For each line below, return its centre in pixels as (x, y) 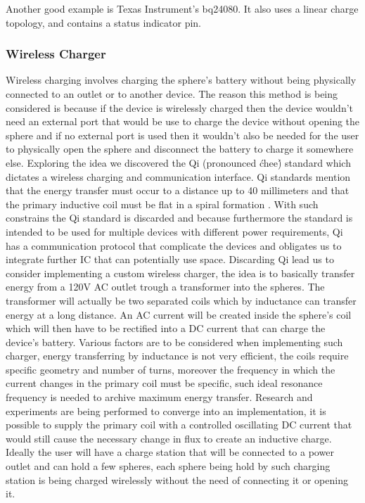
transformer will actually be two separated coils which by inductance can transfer (181, 300)
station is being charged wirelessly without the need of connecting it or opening (177, 479)
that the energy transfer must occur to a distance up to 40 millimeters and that (178, 190)
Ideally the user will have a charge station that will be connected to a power (170, 452)
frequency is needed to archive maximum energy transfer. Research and (159, 397)
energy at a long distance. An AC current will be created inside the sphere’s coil (179, 314)
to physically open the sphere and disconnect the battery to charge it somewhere (180, 149)
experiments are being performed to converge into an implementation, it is (166, 410)
